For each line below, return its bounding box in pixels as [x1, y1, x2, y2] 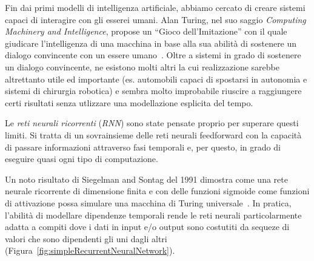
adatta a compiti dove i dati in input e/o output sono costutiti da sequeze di [5, 220, 290, 233]
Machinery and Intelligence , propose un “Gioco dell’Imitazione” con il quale [5, 25, 287, 38]
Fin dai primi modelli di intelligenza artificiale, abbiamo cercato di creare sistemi [5, 1, 306, 13]
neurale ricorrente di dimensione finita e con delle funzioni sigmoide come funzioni [5, 185, 310, 197]
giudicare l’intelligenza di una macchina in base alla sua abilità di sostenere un [5, 36, 297, 49]
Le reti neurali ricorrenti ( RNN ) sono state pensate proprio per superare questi [5, 117, 299, 129]
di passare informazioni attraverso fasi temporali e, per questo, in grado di [5, 140, 281, 153]
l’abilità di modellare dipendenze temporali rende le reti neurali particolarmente [5, 208, 302, 221]
